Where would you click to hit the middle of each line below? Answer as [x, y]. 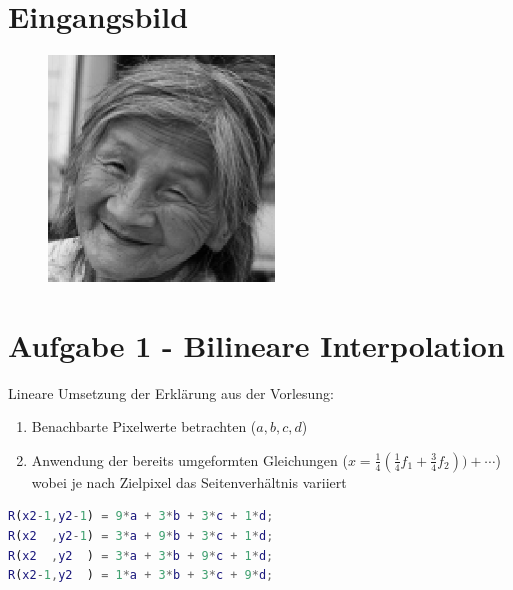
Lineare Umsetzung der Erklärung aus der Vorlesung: [171, 392]
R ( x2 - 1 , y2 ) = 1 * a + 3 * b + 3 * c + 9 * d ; [141, 575]
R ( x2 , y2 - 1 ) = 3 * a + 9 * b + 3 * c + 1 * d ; [141, 535]
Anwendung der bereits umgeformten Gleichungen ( [189, 459]
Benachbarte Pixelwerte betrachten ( [144, 426]
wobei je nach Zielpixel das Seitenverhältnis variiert [189, 481]
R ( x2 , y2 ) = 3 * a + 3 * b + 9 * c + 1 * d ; [141, 555]
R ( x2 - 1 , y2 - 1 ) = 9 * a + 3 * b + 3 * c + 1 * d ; [141, 516]
